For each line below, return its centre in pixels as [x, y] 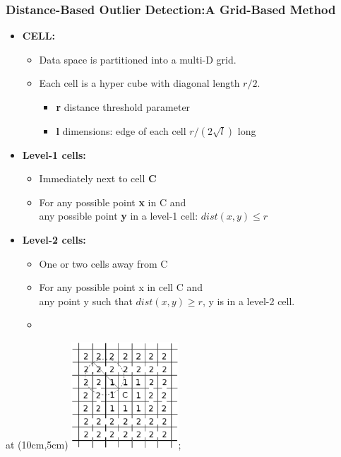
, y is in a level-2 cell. [249, 301]
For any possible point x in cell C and [121, 287]
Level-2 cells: [54, 239]
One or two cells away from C [103, 263]
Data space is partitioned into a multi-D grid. [138, 59]
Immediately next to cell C [98, 178]
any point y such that [86, 301]
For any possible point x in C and [113, 202]
